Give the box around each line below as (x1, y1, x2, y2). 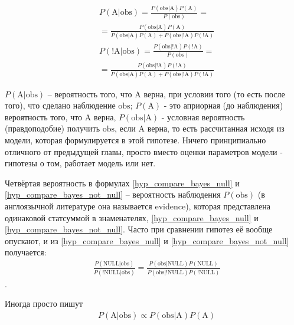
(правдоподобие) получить (5, 122, 100, 134)
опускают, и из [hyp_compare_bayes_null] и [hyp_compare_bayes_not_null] (5, 234, 289, 247)
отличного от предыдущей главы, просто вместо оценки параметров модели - (5, 145, 283, 157)
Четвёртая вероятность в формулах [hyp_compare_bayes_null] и (5, 176, 240, 189)
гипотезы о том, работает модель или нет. (5, 157, 156, 169)
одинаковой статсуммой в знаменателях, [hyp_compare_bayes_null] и (5, 211, 259, 224)
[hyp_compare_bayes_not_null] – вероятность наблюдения (5, 188, 221, 201)
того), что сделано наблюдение (5, 99, 116, 111)
